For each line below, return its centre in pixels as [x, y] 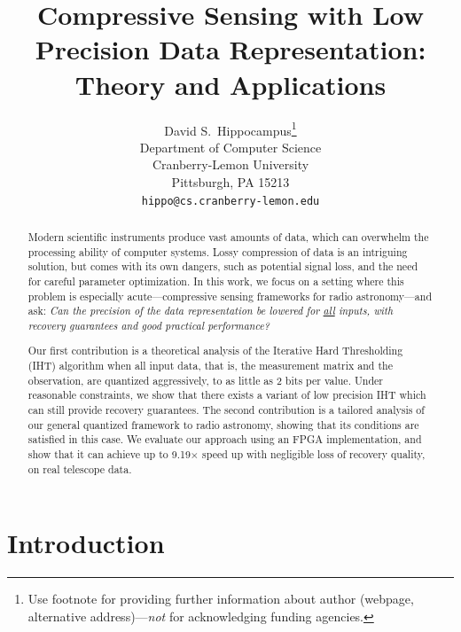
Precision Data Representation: [230, 49]
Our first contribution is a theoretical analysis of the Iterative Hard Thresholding [215, 351]
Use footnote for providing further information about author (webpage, [221, 599]
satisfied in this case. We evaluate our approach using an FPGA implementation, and [225, 439]
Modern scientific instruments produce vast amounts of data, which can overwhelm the [228, 236]
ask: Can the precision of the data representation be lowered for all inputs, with [211, 311]
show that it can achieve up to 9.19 [109, 454]
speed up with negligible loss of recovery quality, [314, 454]
